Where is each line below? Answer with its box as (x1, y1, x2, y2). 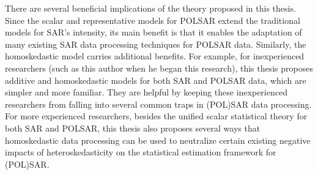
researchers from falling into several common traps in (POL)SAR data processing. (5, 97, 312, 110)
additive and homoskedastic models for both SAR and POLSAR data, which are (5, 73, 306, 86)
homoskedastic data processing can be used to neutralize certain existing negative (5, 133, 311, 146)
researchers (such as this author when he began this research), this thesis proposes (5, 61, 313, 74)
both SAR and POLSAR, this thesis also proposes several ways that (5, 121, 261, 134)
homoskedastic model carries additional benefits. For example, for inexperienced (5, 50, 305, 62)
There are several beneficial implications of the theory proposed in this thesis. (5, 2, 296, 14)
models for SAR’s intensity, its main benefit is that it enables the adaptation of (5, 26, 302, 39)
